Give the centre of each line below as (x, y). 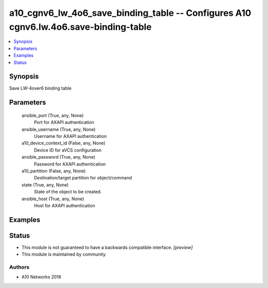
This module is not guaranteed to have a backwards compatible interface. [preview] (107, 247)
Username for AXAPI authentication (70, 136)
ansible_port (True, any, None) (53, 115)
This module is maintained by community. (64, 254)
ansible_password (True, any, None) (58, 157)
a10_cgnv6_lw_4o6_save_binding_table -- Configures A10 (130, 13)
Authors (19, 267)
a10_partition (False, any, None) (54, 171)
